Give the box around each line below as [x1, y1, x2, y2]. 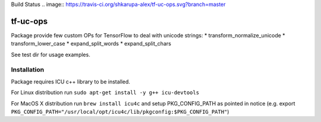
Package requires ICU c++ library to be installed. [11, 78, 131, 85]
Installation [11, 66, 45, 74]
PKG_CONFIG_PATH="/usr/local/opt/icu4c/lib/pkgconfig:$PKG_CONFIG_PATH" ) [11, 108, 229, 115]
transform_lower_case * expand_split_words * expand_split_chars [11, 40, 172, 47]
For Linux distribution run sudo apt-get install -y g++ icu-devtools [11, 89, 199, 96]
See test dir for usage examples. [11, 51, 90, 58]
